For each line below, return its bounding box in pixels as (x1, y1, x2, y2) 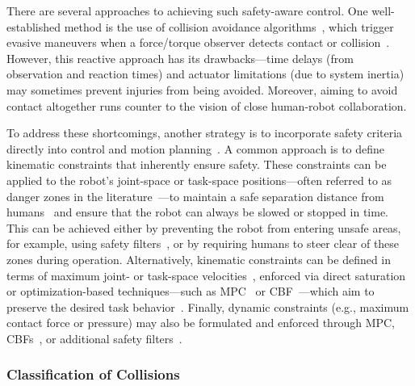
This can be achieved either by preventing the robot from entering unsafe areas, (6, 219, 401, 236)
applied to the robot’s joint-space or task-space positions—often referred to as (6, 171, 392, 188)
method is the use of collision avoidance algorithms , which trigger (64, 18, 394, 35)
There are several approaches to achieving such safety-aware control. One (6, 2, 368, 19)
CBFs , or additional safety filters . (6, 329, 182, 346)
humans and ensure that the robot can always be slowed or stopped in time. (6, 203, 388, 220)
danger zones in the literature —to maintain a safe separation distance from (6, 187, 384, 204)
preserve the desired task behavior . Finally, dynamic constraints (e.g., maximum (6, 298, 409, 315)
